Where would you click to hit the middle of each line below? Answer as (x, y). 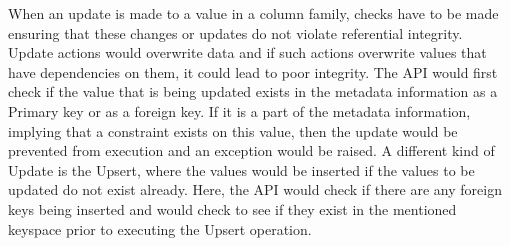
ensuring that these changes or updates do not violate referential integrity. (235, 32)
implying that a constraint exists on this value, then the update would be (233, 130)
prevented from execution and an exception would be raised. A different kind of (251, 150)
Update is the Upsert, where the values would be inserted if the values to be (241, 169)
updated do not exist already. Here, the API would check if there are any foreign (255, 189)
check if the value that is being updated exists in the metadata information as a (253, 91)
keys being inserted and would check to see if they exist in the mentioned (232, 208)
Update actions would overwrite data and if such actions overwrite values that (247, 52)
